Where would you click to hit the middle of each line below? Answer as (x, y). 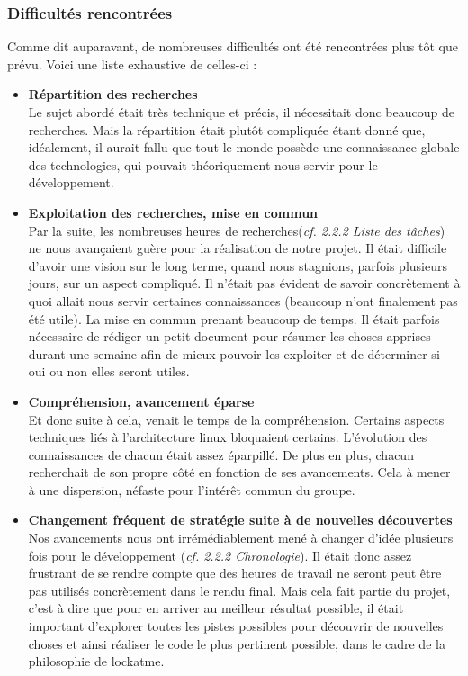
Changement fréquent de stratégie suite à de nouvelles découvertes (240, 520)
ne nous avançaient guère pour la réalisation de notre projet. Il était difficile (238, 248)
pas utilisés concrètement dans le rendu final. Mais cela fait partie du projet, (239, 590)
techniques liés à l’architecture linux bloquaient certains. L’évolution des (228, 437)
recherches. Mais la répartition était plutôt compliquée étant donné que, (227, 129)
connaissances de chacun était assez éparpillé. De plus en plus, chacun (221, 454)
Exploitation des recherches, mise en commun (173, 212)
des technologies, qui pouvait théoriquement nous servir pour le (203, 164)
